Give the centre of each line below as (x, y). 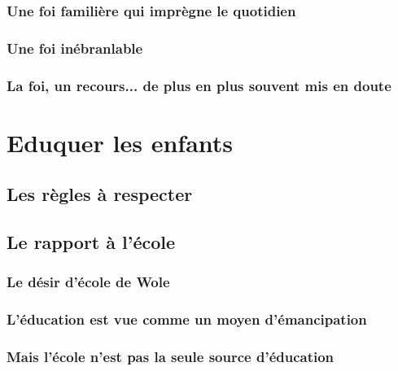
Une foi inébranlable (75, 48)
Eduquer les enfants (120, 142)
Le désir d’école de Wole (88, 282)
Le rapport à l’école (91, 242)
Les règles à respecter (100, 194)
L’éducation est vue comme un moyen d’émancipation (187, 319)
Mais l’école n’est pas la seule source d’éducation (171, 357)
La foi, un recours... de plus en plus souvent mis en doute (199, 85)
